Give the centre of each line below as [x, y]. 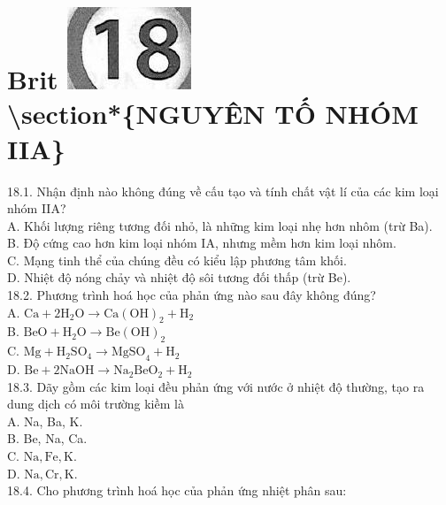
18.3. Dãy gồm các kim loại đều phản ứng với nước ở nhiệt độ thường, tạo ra [216, 386]
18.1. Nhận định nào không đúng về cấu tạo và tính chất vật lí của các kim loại [223, 191]
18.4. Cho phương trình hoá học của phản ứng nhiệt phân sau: [177, 490]
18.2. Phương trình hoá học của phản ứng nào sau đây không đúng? [192, 295]
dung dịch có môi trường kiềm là [96, 404]
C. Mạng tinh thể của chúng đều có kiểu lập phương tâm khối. [177, 260]
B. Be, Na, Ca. [47, 438]
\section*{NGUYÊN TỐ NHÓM [213, 114]
